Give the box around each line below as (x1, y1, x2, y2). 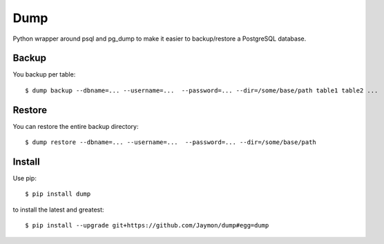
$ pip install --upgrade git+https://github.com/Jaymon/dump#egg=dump (25, 221, 269, 230)
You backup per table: (12, 70, 76, 79)
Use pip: (12, 174, 37, 183)
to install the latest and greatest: (12, 205, 104, 214)
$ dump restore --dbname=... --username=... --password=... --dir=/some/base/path (25, 139, 317, 146)
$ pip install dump (25, 190, 91, 198)
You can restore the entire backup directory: (12, 122, 139, 130)
